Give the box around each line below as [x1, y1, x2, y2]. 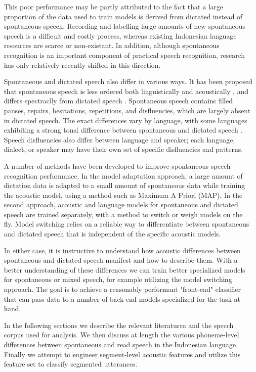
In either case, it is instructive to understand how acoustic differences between [4, 245, 241, 255]
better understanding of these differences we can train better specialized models [4, 264, 245, 275]
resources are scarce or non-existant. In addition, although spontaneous [4, 40, 219, 50]
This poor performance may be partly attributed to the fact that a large [4, 1, 223, 11]
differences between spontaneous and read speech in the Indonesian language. [4, 339, 238, 349]
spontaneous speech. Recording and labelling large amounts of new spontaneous [4, 21, 246, 31]
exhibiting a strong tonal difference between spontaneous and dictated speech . [4, 125, 243, 135]
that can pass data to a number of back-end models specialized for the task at [4, 293, 240, 304]
